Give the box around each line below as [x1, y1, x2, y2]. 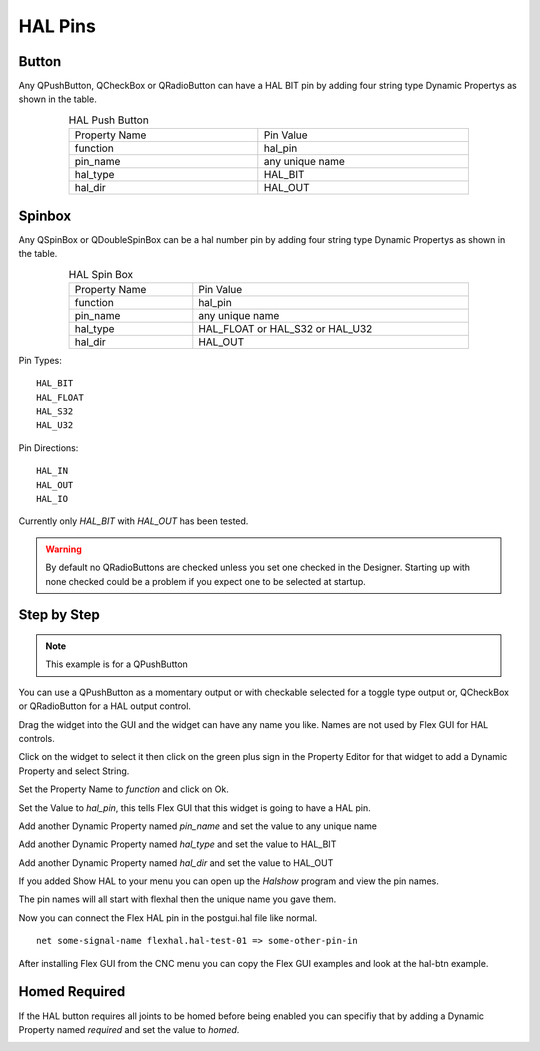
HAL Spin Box [68, 267, 134, 281]
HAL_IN [36, 465, 69, 477]
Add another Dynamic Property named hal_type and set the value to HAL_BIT [18, 838, 337, 850]
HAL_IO [36, 493, 69, 505]
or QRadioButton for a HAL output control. [18, 700, 192, 712]
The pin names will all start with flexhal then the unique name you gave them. [18, 893, 337, 905]
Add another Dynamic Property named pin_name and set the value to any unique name [18, 820, 377, 832]
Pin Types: [18, 354, 62, 366]
